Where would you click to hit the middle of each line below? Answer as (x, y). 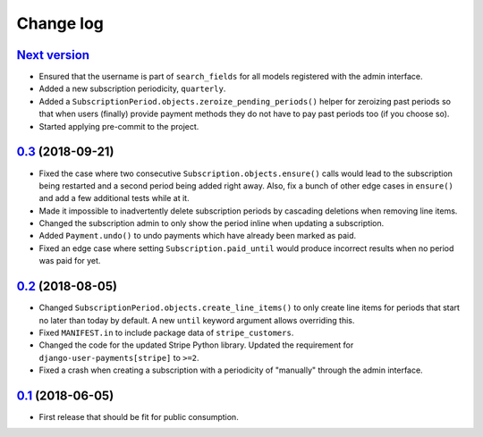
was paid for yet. (70, 261)
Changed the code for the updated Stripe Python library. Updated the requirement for (196, 345)
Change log (60, 23)
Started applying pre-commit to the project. (119, 126)
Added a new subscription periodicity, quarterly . (132, 88)
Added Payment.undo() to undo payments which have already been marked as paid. (198, 236)
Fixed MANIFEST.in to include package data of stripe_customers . (166, 332)
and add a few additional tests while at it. (114, 198)
